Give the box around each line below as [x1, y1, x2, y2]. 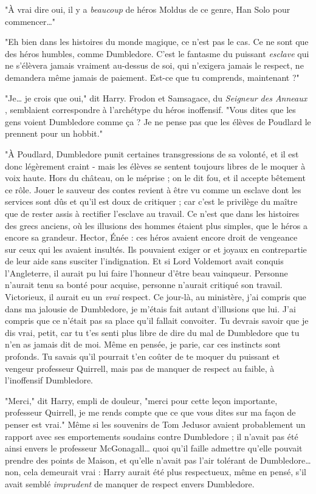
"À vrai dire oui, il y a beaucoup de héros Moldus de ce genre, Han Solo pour [5, 3, 290, 15]
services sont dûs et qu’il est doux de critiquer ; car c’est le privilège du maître [5, 195, 298, 208]
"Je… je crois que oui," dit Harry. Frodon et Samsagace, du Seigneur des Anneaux [5, 91, 307, 104]
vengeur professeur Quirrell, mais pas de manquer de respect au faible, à [5, 362, 275, 374]
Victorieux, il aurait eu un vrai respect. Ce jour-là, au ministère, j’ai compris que [5, 290, 306, 303]
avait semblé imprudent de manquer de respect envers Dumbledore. [5, 477, 255, 490]
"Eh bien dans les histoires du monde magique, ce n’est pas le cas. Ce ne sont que [5, 35, 309, 48]
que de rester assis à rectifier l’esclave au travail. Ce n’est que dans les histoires [5, 207, 300, 219]
